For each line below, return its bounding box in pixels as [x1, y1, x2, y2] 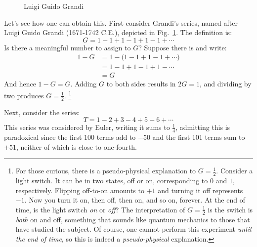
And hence [4, 79, 36, 89]
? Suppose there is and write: [138, 42, 227, 52]
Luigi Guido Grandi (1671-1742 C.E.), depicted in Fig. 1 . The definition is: [4, 27, 232, 38]
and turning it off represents [158, 185, 243, 195]
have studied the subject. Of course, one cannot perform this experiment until [15, 224, 252, 234]
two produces [4, 90, 44, 100]
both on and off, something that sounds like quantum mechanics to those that [15, 214, 250, 224]
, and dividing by [199, 79, 252, 89]
